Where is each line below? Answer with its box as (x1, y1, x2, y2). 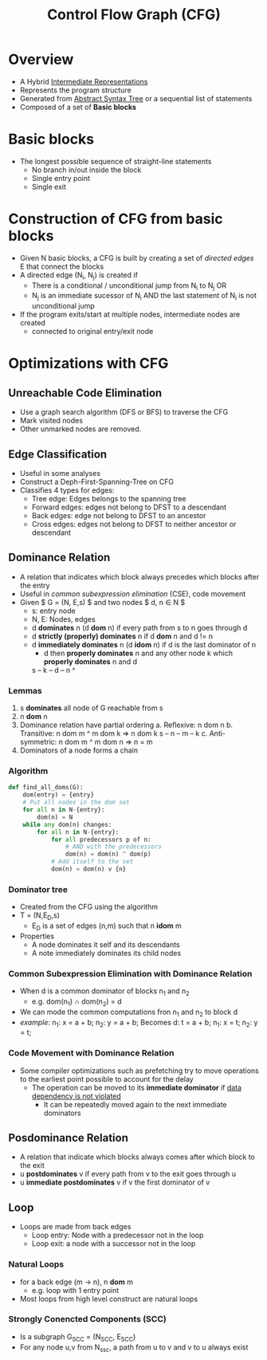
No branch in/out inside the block (31, 165, 142, 175)
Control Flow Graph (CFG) (46, 6, 222, 24)
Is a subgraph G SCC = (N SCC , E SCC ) (19, 1331, 136, 1343)
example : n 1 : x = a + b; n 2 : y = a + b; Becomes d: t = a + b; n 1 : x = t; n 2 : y (19, 1017, 258, 1029)
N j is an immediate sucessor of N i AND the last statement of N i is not (31, 291, 257, 302)
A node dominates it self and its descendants (31, 939, 181, 949)
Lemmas (8, 685, 42, 696)
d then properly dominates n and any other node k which (43, 648, 234, 658)
